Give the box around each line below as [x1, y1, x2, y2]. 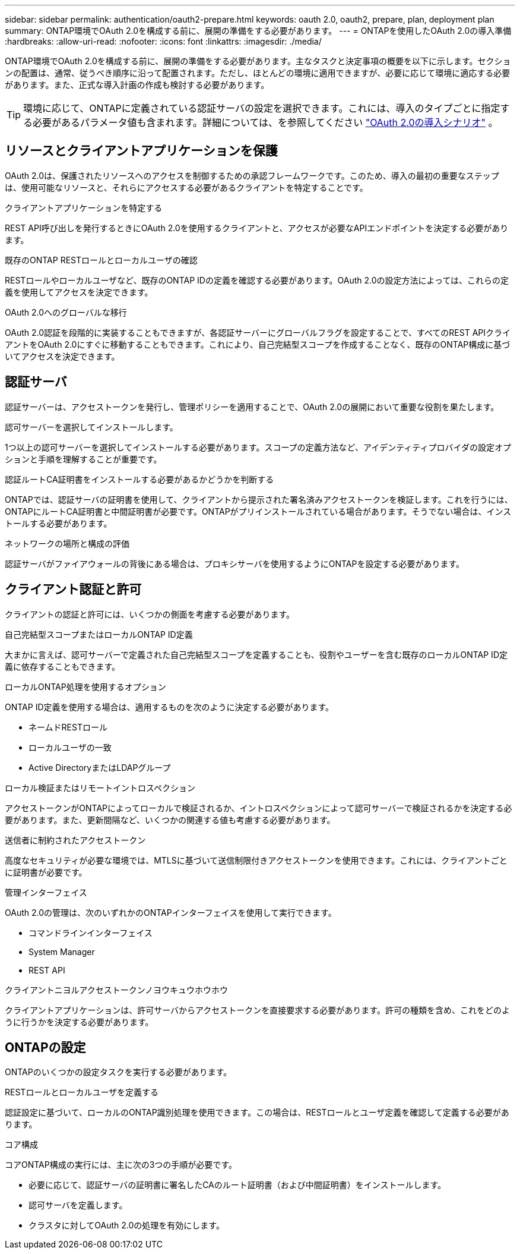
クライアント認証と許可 [5, 582, 142, 597]
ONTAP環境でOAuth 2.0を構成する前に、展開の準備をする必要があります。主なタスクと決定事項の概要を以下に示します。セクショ [5, 56, 511, 66]
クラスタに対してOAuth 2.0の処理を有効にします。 [28, 1220, 224, 1231]
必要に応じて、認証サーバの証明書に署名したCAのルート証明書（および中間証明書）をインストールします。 [28, 1180, 446, 1190]
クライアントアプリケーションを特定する [5, 202, 163, 213]
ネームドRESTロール [28, 721, 107, 732]
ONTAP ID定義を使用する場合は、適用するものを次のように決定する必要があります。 [5, 701, 334, 712]
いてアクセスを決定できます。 [5, 351, 120, 361]
